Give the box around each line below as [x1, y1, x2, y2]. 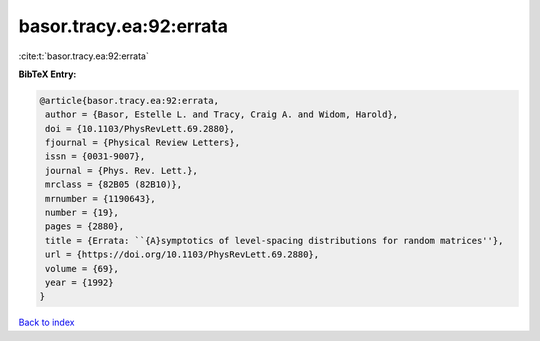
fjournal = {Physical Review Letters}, [45, 137, 240, 149]
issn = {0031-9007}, [45, 151, 146, 162]
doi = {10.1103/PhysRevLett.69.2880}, [45, 123, 235, 134]
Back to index [18, 316, 75, 329]
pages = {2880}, [45, 221, 125, 232]
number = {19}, [45, 207, 120, 219]
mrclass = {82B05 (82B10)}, [45, 179, 183, 190]
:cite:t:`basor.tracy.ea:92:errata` [18, 50, 149, 62]
